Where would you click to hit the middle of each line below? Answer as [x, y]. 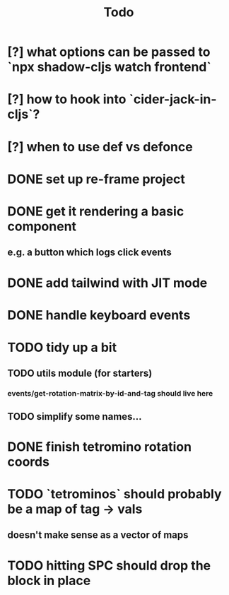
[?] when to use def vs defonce [100, 147]
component [42, 226]
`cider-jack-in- [173, 99]
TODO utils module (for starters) [80, 373]
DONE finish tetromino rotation [100, 447]
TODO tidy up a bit [62, 347]
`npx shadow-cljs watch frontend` [110, 67]
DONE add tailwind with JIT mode [107, 283]
